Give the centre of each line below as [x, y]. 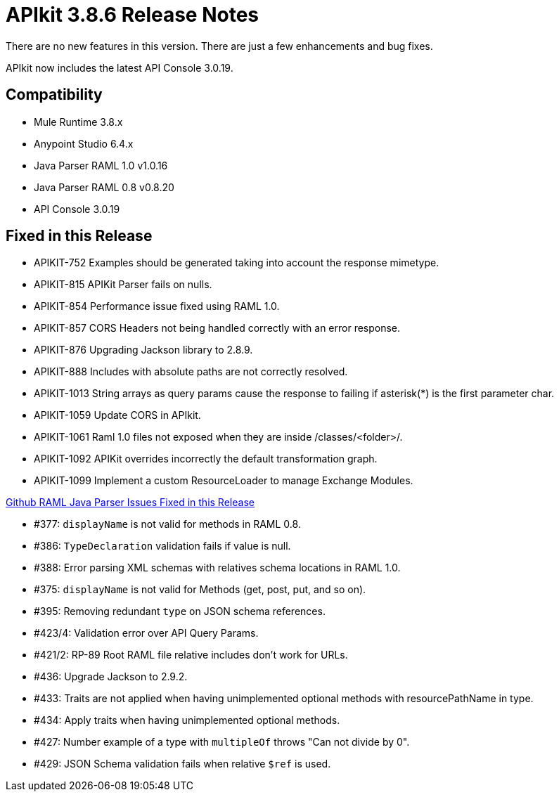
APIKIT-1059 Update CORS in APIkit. [117, 415]
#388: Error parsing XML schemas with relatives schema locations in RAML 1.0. [217, 568]
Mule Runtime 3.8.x [78, 122]
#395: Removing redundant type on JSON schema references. [180, 611]
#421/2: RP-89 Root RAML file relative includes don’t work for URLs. [191, 655]
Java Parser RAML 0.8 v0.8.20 [104, 187]
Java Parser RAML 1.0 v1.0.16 [101, 165]
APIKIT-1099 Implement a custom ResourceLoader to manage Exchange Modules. [224, 481]
